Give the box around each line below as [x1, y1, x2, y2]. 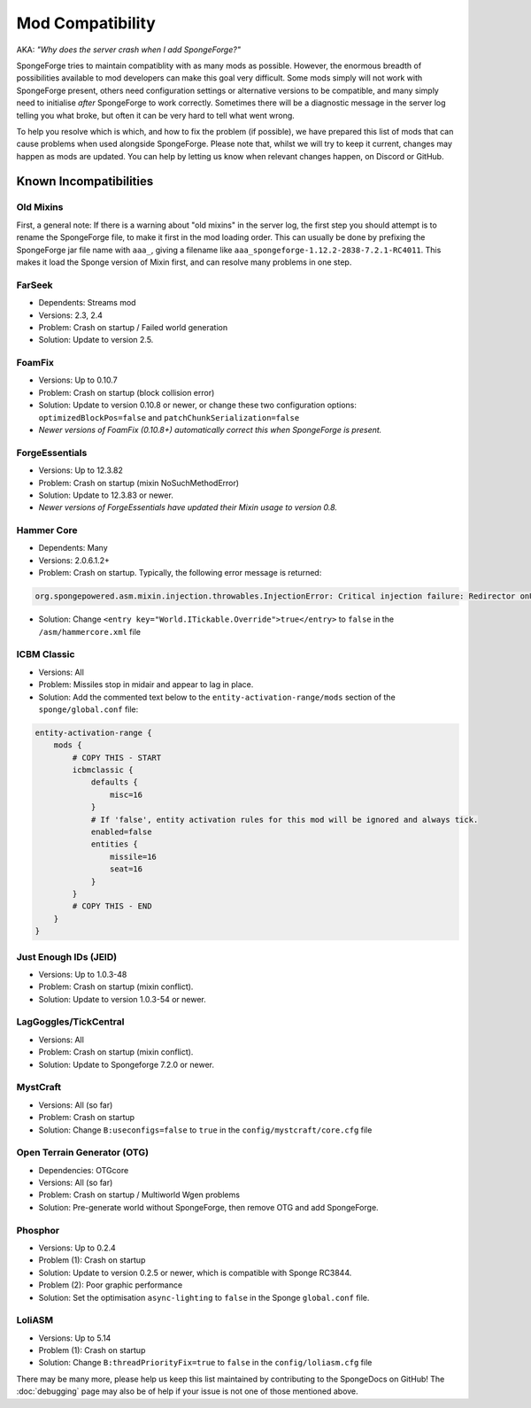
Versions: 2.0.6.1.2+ [38, 554, 111, 566]
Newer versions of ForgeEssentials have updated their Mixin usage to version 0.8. [38, 502, 338, 513]
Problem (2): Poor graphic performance [38, 1280, 183, 1290]
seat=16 [109, 864, 143, 874]
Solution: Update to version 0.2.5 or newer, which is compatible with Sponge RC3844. [38, 1267, 352, 1278]
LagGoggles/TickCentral [16, 1016, 125, 1028]
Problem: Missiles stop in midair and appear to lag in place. [38, 679, 254, 690]
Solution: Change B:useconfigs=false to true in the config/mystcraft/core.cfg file [38, 1125, 373, 1135]
